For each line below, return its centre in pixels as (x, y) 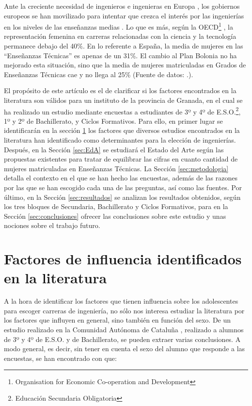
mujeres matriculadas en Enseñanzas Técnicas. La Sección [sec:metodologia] (116, 168)
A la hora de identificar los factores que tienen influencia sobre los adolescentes (121, 301)
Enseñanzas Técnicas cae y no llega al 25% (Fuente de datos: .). (99, 74)
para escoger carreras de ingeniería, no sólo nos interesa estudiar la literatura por (124, 310)
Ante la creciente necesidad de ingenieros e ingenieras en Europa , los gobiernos (122, 6)
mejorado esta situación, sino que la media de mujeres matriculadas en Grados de (125, 65)
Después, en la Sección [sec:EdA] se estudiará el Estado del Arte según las (114, 149)
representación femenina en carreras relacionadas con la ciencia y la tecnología (120, 36)
